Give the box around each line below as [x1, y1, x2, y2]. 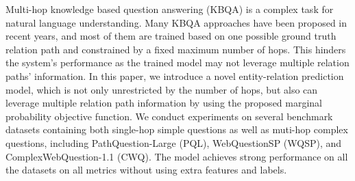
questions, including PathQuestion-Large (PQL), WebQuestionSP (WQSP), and [5, 135, 342, 150]
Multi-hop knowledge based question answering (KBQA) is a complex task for [5, 2, 334, 16]
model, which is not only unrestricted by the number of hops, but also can [5, 82, 318, 96]
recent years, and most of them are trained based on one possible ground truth [5, 29, 336, 43]
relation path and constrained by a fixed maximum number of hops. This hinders [5, 42, 346, 56]
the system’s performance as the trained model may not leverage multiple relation [5, 55, 350, 70]
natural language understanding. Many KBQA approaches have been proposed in [5, 15, 347, 29]
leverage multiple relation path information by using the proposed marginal [5, 96, 323, 110]
